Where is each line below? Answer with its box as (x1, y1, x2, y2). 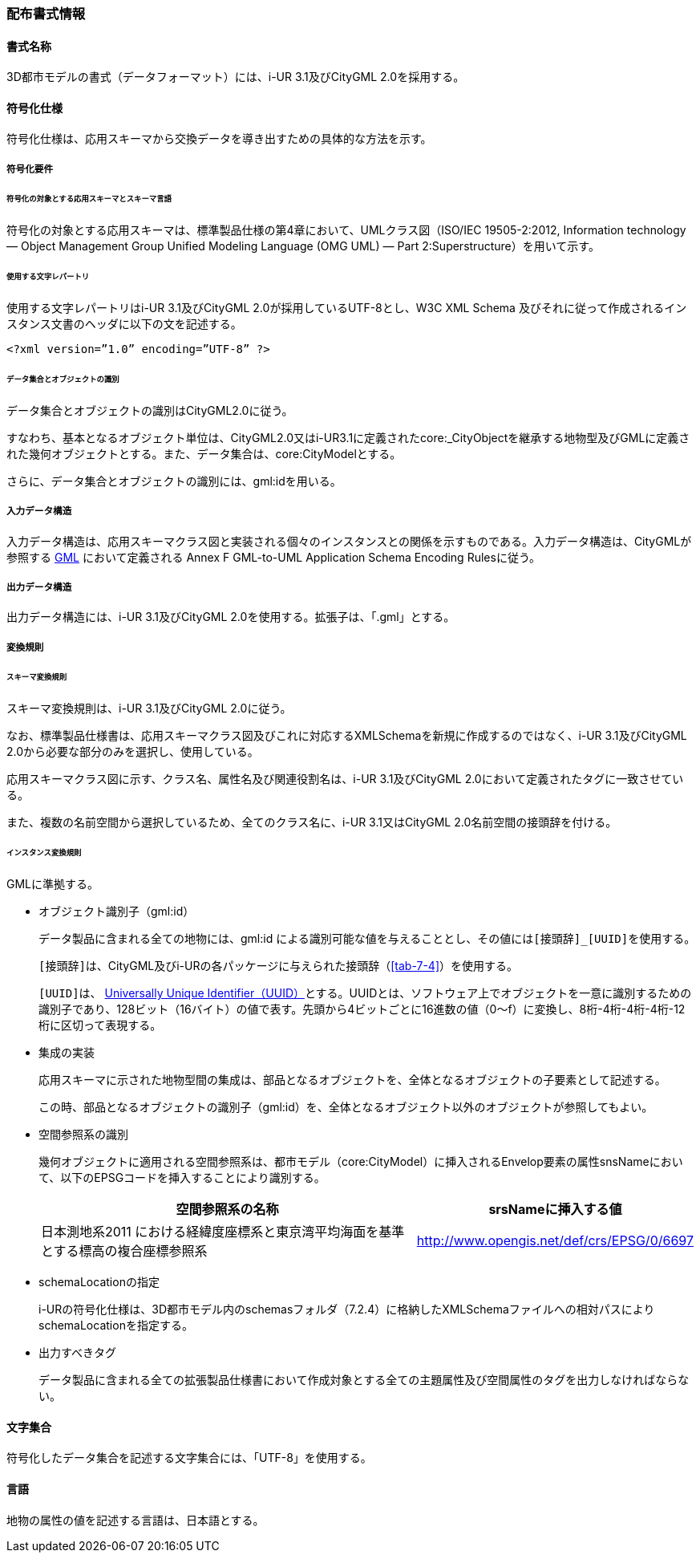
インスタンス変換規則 (6, 848, 82, 858)
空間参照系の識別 (38, 1127, 128, 1142)
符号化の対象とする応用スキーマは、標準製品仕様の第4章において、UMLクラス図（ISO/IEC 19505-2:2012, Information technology (6, 222, 686, 237)
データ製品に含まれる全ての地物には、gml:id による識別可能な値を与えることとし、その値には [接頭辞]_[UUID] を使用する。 (38, 932, 696, 946)
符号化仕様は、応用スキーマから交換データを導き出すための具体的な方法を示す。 (6, 132, 432, 146)
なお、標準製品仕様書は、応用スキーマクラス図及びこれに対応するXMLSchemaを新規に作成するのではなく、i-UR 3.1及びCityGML (6, 728, 687, 742)
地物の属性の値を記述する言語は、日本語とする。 (6, 1512, 265, 1527)
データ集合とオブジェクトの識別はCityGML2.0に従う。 (6, 403, 293, 417)
